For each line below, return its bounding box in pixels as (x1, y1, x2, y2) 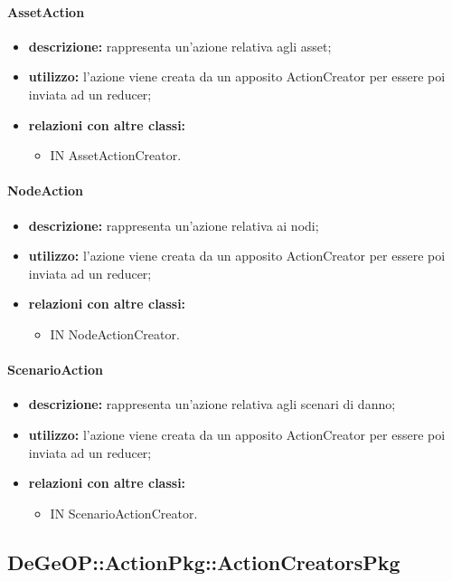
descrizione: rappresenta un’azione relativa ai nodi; (28, 215, 319, 234)
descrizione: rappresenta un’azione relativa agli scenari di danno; (28, 395, 396, 414)
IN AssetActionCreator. (50, 146, 182, 165)
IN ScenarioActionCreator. (50, 503, 198, 522)
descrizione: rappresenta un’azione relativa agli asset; (28, 36, 332, 55)
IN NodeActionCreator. (50, 324, 180, 343)
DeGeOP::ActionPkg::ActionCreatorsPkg (7, 548, 400, 576)
